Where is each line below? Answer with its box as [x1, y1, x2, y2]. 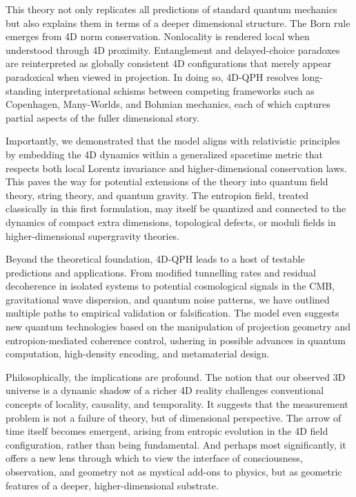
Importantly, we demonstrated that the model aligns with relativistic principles [6, 133, 341, 148]
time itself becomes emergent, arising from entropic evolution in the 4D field [6, 424, 328, 438]
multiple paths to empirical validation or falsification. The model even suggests [6, 306, 339, 320]
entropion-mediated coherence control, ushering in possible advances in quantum [6, 332, 346, 347]
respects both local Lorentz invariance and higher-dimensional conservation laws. [6, 160, 347, 175]
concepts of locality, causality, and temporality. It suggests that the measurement [6, 397, 348, 411]
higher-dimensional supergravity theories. [6, 228, 180, 243]
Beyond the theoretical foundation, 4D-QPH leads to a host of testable [6, 252, 305, 266]
